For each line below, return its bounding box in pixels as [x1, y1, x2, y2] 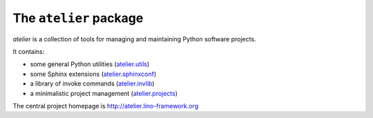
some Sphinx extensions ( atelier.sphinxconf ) [30, 70, 157, 78]
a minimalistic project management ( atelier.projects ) [30, 89, 178, 97]
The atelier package [12, 10, 144, 26]
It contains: [12, 47, 45, 55]
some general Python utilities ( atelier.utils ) [30, 60, 150, 68]
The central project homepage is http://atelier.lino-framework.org [12, 101, 199, 110]
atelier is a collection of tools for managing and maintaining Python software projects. [12, 35, 256, 43]
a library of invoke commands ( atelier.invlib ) [30, 79, 155, 88]
